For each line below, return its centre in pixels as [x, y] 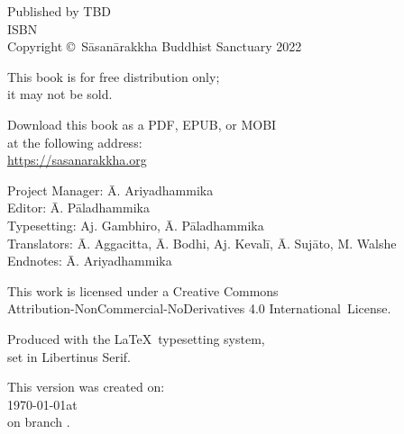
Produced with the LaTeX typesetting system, [136, 338]
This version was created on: [86, 387]
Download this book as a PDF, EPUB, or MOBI [142, 124]
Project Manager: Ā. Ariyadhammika [110, 190]
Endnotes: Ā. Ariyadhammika [90, 261]
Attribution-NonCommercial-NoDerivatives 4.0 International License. [199, 308]
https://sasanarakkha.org [77, 160]
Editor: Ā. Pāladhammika [78, 208]
